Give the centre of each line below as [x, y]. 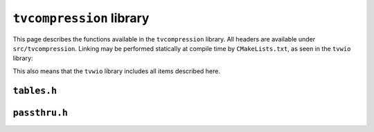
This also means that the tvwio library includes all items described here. [117, 71]
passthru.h [41, 113]
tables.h [35, 91]
